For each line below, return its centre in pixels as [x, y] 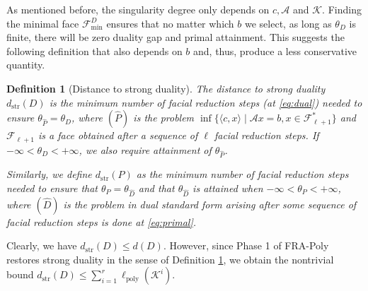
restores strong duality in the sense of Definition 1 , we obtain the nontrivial [170, 259]
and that [156, 188]
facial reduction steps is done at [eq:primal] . [102, 221]
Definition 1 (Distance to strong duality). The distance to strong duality [166, 88]
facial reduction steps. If [266, 135]
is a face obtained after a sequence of [118, 135]
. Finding [342, 9]
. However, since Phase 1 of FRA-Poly [246, 245]
